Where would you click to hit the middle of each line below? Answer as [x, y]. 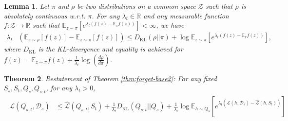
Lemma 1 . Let [27, 6]
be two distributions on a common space [136, 6]
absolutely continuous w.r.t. [45, 15]
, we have [170, 25]
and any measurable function [186, 15]
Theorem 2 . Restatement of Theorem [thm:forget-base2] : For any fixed [110, 78]
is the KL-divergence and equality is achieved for [111, 49]
